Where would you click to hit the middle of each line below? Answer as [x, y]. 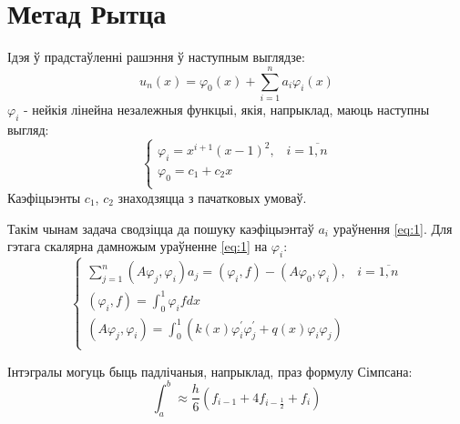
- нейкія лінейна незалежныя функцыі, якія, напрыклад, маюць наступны [226, 109]
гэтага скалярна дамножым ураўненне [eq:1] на [138, 246]
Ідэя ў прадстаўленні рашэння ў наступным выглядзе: [156, 57]
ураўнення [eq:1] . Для [393, 228]
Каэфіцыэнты [44, 197]
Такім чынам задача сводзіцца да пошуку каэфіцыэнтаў [161, 228]
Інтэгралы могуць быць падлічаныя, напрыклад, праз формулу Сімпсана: [210, 371]
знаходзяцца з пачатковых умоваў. [212, 197]
